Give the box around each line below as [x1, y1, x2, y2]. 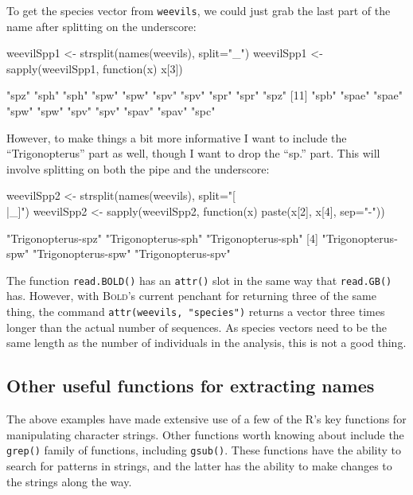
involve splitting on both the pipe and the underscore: [6, 160, 270, 177]
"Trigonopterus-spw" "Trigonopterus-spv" [32, 245, 231, 262]
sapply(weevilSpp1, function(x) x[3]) [6, 60, 183, 76]
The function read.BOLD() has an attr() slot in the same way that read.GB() [6, 271, 392, 288]
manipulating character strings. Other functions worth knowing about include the [6, 426, 404, 442]
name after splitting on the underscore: [6, 18, 197, 34]
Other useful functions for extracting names [6, 373, 375, 398]
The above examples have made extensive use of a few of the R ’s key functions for [6, 411, 407, 427]
